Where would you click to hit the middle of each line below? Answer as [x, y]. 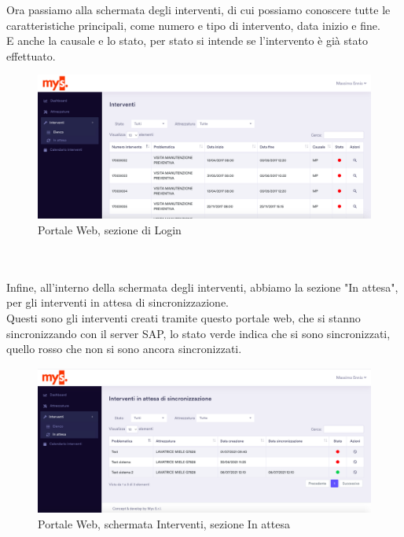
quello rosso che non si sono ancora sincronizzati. [124, 349]
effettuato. [31, 55]
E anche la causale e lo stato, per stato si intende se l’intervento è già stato [187, 40]
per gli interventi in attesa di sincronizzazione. [118, 302]
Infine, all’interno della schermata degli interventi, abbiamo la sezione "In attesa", [202, 287]
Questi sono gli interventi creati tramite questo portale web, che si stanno [184, 317]
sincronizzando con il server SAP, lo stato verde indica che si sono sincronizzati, [198, 333]
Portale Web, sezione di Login [110, 229]
